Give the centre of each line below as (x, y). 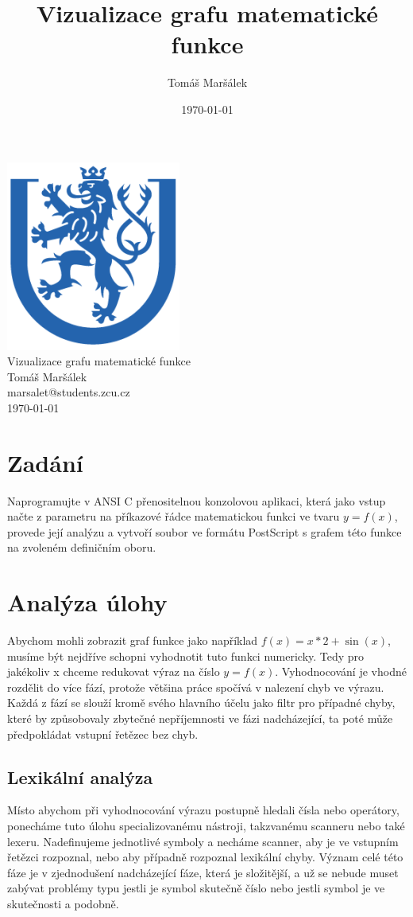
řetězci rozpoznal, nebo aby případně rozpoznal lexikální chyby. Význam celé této (205, 857)
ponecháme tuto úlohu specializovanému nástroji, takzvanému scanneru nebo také (206, 826)
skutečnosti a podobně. (63, 904)
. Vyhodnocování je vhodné (341, 671)
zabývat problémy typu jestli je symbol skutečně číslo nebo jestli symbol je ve (196, 888)
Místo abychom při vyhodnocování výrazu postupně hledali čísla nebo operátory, (203, 810)
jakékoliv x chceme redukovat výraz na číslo (114, 671)
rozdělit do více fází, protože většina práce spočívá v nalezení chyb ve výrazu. (196, 687)
